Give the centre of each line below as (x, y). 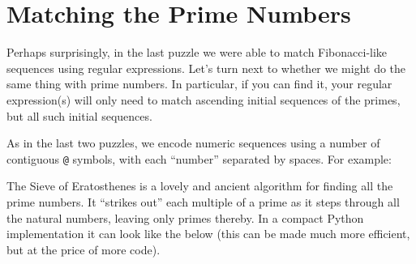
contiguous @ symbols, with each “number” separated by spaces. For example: (199, 158)
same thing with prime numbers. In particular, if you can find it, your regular (199, 84)
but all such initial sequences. (79, 115)
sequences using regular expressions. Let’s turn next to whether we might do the (206, 68)
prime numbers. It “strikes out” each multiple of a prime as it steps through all (203, 201)
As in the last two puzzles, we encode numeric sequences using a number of (193, 143)
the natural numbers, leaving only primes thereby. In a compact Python (185, 217)
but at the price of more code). (84, 249)
